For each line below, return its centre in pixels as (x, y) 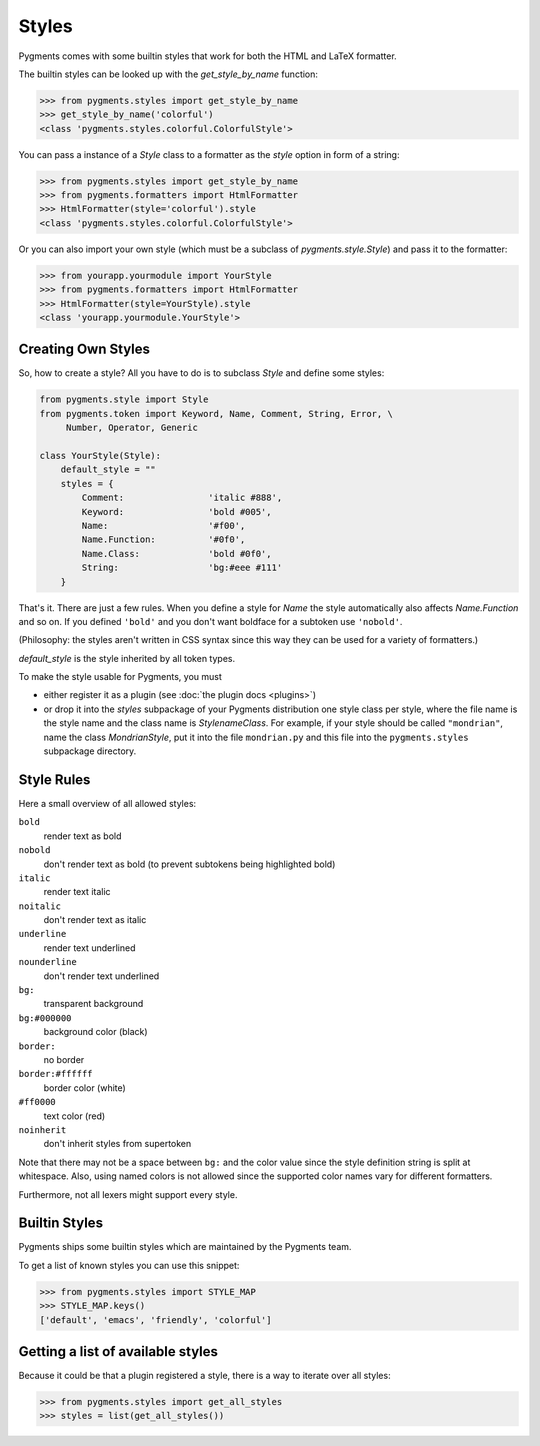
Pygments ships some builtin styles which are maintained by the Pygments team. (185, 1247)
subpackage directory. (90, 751)
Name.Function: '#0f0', (163, 539)
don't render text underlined (101, 976)
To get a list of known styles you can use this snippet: (129, 1265)
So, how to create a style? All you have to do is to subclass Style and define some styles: (201, 373)
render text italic (77, 892)
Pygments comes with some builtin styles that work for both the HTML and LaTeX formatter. (207, 56)
